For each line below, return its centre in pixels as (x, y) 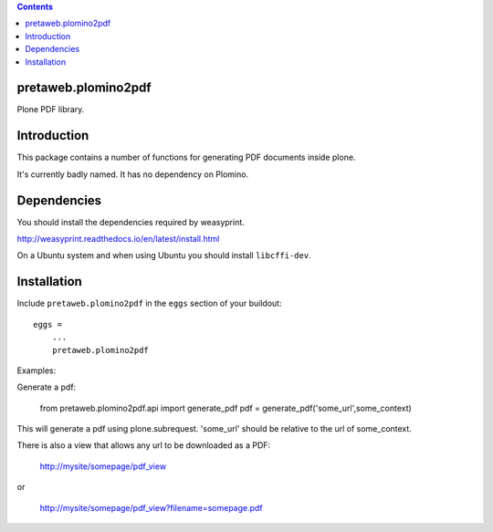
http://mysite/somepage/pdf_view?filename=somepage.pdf (152, 507)
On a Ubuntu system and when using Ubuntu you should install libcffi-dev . (164, 256)
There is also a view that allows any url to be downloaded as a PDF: (144, 445)
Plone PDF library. (51, 110)
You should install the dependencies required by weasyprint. (131, 222)
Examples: (37, 370)
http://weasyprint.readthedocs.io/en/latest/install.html (118, 239)
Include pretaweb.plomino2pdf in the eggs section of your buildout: (149, 303)
